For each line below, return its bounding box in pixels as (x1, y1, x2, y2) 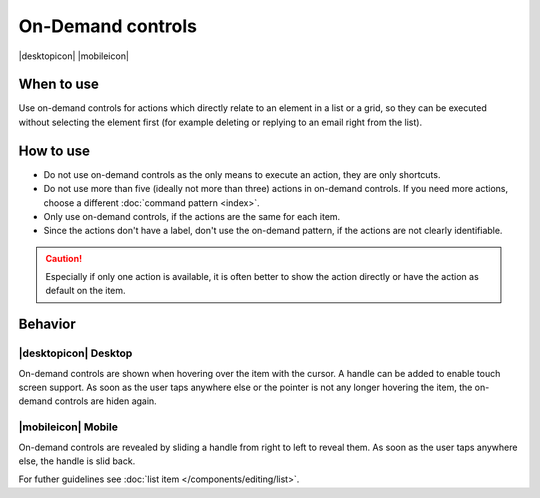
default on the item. (45, 285, 126, 297)
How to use (18, 142, 90, 159)
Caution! (45, 252, 83, 264)
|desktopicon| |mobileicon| (18, 50, 130, 62)
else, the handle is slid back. (18, 455, 136, 467)
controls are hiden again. (54, 395, 157, 407)
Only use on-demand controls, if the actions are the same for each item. (43, 210, 341, 222)
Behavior (18, 316, 77, 333)
